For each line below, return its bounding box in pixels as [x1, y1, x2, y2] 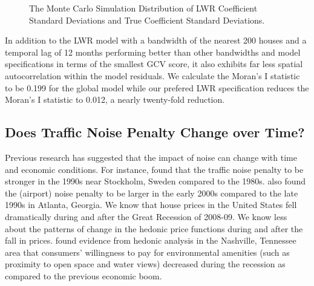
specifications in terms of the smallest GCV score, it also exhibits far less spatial [5, 57, 303, 70]
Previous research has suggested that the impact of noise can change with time [5, 151, 297, 163]
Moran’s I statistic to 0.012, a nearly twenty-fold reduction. [5, 93, 225, 106]
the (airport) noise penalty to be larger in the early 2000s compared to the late [5, 186, 298, 199]
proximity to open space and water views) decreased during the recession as [5, 258, 286, 270]
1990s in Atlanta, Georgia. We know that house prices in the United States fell [5, 198, 297, 211]
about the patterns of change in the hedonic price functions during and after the [5, 222, 303, 235]
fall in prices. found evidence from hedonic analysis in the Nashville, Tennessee [5, 234, 296, 247]
